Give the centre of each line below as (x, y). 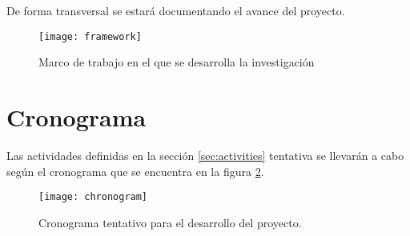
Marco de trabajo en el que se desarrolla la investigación (177, 62)
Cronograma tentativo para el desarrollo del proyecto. (170, 222)
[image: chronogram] (93, 197)
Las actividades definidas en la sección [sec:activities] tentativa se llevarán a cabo (205, 155)
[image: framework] (90, 36)
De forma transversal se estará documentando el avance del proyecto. (176, 10)
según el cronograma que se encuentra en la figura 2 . (135, 171)
